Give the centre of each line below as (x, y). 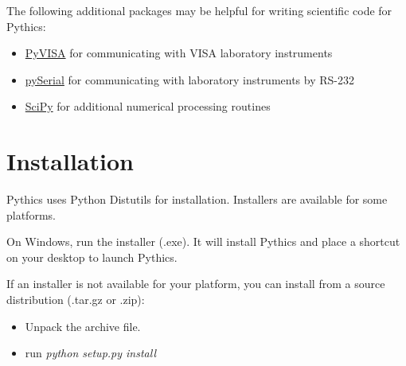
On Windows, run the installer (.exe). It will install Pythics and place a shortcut (203, 241)
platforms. (31, 214)
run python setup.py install (91, 353)
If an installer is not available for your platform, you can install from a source (196, 284)
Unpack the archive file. (83, 326)
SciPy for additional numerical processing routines (148, 106)
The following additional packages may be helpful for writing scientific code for (199, 10)
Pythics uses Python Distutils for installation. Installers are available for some (197, 199)
